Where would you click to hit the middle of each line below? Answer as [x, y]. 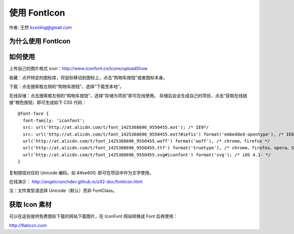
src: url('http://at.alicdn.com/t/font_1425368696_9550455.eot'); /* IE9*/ [116, 128]
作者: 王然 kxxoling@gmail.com [40, 27]
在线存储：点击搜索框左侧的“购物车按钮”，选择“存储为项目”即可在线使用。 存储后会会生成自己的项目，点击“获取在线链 [128, 95]
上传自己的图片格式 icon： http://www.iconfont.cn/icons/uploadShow [78, 69]
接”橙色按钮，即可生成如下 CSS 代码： [48, 102]
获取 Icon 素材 [30, 205]
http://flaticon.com [28, 225]
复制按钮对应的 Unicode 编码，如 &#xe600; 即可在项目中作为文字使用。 [81, 173]
